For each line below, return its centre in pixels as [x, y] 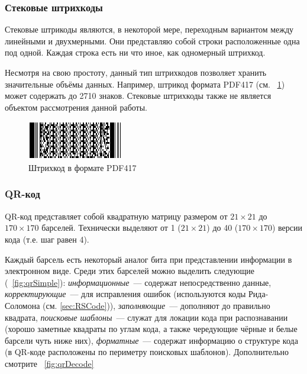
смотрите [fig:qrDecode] [49, 363]
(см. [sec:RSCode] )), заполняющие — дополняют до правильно [156, 305]
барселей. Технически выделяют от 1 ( [111, 228]
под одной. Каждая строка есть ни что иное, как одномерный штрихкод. [135, 52]
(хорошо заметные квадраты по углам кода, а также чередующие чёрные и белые [151, 329]
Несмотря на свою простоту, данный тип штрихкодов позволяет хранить [136, 72]
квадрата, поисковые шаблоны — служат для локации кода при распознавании [146, 317]
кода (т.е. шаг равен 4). [47, 239]
